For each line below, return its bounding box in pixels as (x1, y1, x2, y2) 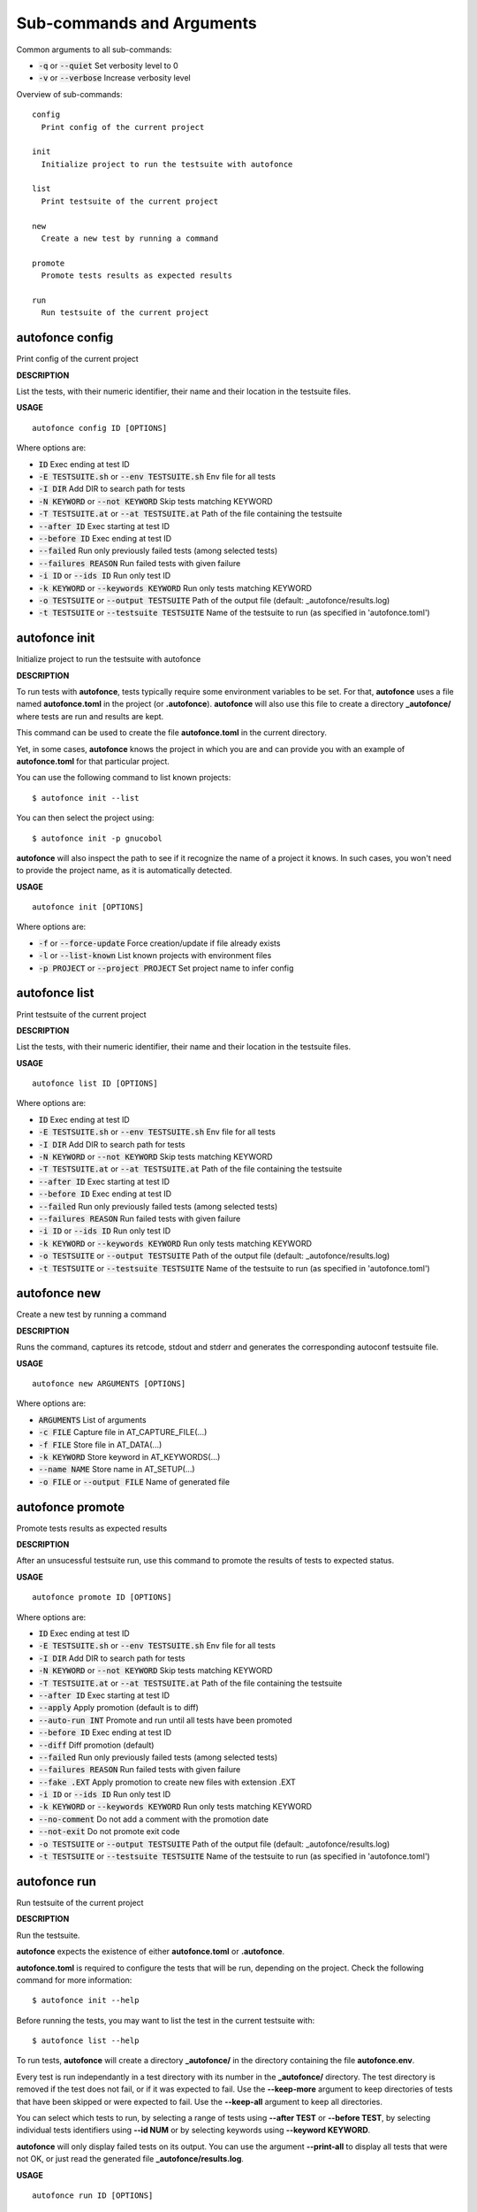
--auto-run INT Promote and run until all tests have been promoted (38, 1715, 292, 1725)
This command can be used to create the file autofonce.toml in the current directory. (16, 727, 327, 738)
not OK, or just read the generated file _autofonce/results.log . (16, 2154, 245, 2164)
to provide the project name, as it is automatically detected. (16, 865, 233, 876)
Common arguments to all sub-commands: (16, 44, 172, 55)
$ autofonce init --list (32, 793, 140, 803)
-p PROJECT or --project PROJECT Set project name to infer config (38, 963, 294, 973)
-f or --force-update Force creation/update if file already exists (38, 938, 281, 949)
